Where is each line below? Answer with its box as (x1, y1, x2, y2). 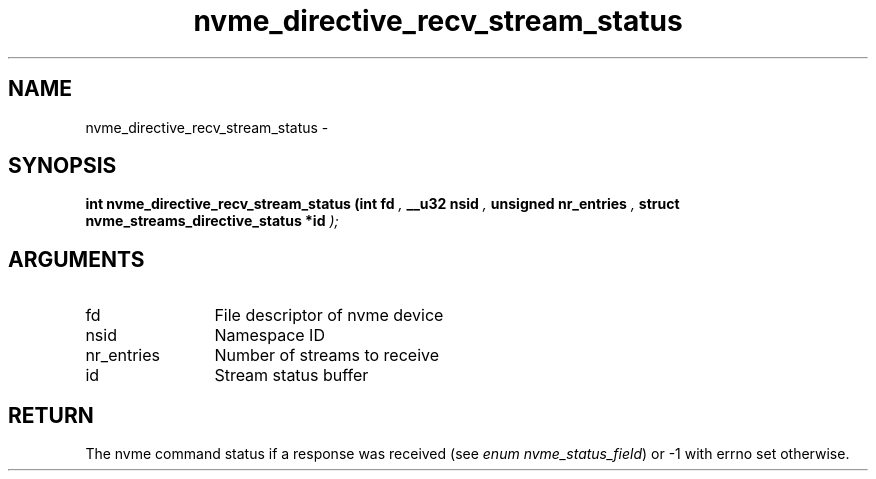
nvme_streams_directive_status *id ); (85, 212, 339, 230)
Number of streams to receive (214, 345, 440, 366)
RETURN (8, 402, 94, 428)
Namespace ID (214, 325, 325, 346)
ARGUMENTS (8, 246, 145, 272)
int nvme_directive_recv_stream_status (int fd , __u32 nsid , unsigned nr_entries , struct (85, 195, 680, 213)
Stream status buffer (214, 365, 369, 386)
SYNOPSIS (8, 153, 117, 179)
